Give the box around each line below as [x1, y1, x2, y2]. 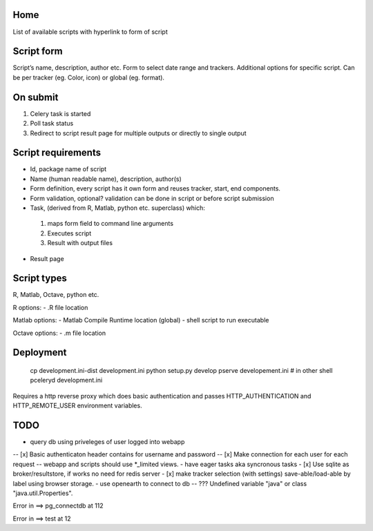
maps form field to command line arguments [47, 220, 174, 228]
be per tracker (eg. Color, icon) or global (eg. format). [12, 73, 165, 81]
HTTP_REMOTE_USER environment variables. [12, 401, 142, 410]
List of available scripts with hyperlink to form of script [12, 28, 169, 36]
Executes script [47, 229, 92, 238]
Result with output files [47, 239, 113, 247]
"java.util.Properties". [12, 489, 73, 497]
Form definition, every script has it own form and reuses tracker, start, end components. [30, 184, 281, 193]
